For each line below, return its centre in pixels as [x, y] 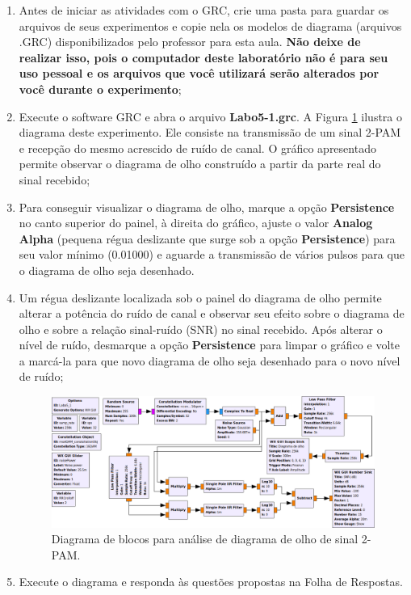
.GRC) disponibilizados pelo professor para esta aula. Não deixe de [190, 42]
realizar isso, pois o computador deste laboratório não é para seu [203, 57]
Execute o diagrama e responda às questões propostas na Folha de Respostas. [211, 582]
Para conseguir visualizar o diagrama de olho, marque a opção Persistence [207, 207]
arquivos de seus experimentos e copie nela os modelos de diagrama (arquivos [210, 25]
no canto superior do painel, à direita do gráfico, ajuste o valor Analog [196, 223]
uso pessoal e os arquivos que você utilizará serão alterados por [199, 73]
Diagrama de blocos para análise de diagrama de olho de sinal [205, 539]
